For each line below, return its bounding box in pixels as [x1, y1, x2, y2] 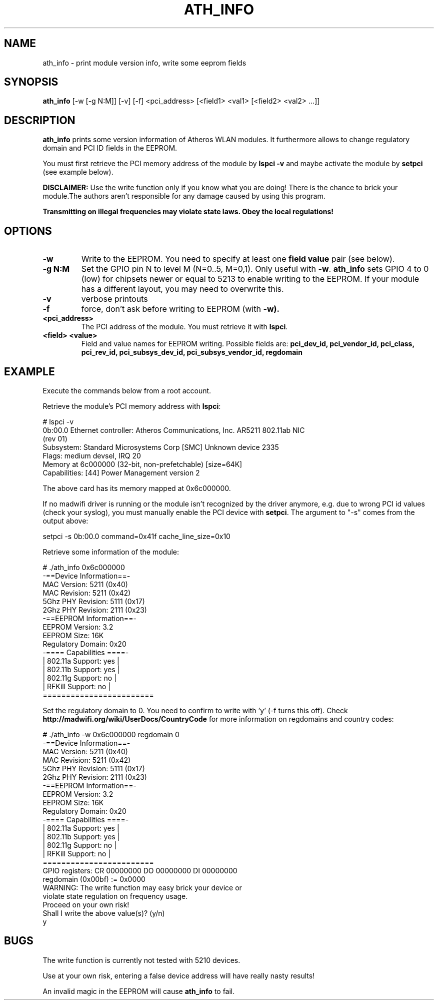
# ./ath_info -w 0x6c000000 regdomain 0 [42, 730, 179, 739]
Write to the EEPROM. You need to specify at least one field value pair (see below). [81, 254, 395, 264]
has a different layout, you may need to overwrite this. [81, 284, 284, 294]
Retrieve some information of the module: [42, 547, 179, 556]
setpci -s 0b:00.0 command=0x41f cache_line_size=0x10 [42, 532, 230, 541]
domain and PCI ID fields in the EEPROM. [42, 144, 177, 153]
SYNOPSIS [4, 76, 58, 89]
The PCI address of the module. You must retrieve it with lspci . [81, 322, 288, 331]
